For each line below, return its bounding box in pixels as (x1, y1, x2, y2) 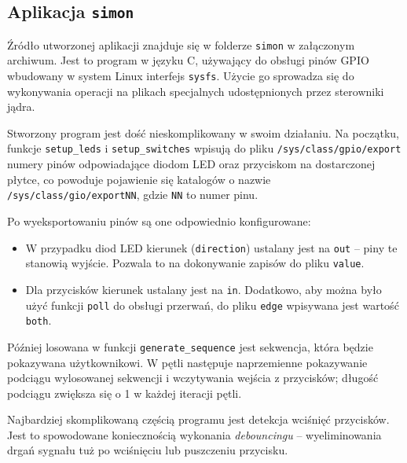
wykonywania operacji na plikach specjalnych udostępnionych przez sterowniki (7, 83, 384, 99)
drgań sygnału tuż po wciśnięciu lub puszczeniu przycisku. (7, 442, 288, 458)
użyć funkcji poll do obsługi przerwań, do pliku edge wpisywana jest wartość (25, 296, 399, 313)
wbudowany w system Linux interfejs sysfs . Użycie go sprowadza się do (7, 68, 354, 84)
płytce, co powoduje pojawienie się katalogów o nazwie (7, 171, 271, 187)
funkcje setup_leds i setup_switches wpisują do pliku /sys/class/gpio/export (7, 140, 401, 156)
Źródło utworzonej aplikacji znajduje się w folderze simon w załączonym (7, 36, 355, 53)
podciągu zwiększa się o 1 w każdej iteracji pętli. (7, 384, 242, 401)
